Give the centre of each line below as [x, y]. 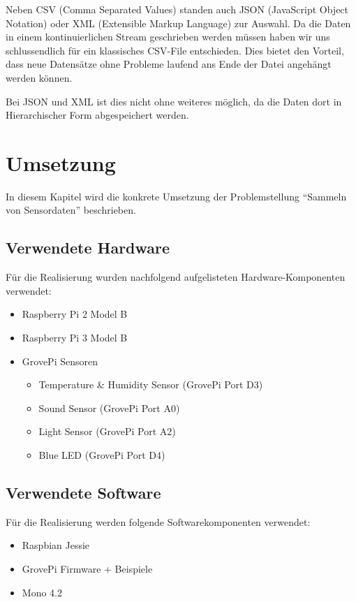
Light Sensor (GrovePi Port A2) [107, 431]
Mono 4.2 [42, 592]
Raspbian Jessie [56, 545]
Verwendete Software [83, 492]
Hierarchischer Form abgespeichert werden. [97, 115]
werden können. [39, 77]
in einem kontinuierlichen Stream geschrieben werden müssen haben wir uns [168, 37]
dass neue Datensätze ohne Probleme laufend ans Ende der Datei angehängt [169, 64]
